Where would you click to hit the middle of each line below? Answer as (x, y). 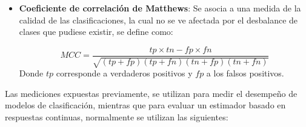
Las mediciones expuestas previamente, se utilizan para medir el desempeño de (151, 93)
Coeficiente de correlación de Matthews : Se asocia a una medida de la (160, 8)
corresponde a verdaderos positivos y (124, 73)
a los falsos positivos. (245, 73)
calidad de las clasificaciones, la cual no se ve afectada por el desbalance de (158, 20)
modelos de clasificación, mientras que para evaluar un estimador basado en (145, 105)
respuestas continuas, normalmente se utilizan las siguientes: (117, 117)
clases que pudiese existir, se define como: (96, 32)
